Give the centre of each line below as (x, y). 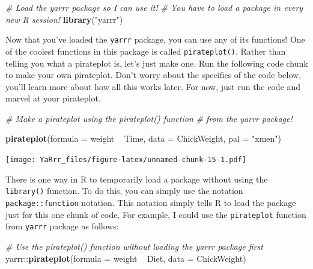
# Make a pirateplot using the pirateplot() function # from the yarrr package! (149, 118)
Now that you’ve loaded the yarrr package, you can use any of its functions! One (155, 39)
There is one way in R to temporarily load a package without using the (137, 179)
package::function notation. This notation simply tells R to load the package (151, 202)
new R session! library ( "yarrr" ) (64, 19)
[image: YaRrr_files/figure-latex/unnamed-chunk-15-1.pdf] (126, 160)
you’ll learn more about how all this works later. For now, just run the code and (153, 86)
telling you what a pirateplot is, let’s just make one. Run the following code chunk (157, 63)
